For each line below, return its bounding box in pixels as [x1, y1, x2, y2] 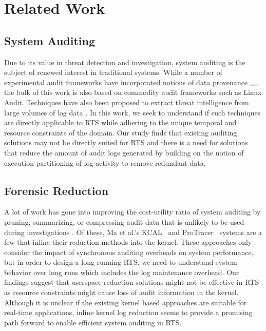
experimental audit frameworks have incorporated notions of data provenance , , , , [4, 76, 258, 87]
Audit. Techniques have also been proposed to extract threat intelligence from [4, 96, 249, 107]
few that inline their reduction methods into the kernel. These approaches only [4, 237, 252, 247]
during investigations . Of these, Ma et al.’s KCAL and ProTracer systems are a [4, 226, 262, 237]
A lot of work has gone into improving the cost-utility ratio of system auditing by [4, 206, 261, 217]
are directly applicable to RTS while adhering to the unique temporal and [4, 117, 237, 128]
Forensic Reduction [4, 182, 109, 198]
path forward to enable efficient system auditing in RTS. [4, 317, 182, 327]
